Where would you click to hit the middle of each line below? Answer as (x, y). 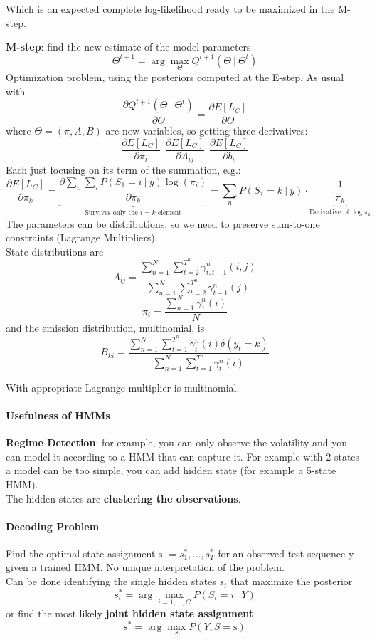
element (170, 213)
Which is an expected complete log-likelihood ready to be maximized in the (170, 9)
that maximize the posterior (292, 581)
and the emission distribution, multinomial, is (105, 328)
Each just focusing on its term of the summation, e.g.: (123, 170)
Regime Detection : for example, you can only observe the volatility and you (177, 442)
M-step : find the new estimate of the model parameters (128, 47)
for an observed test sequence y (286, 553)
